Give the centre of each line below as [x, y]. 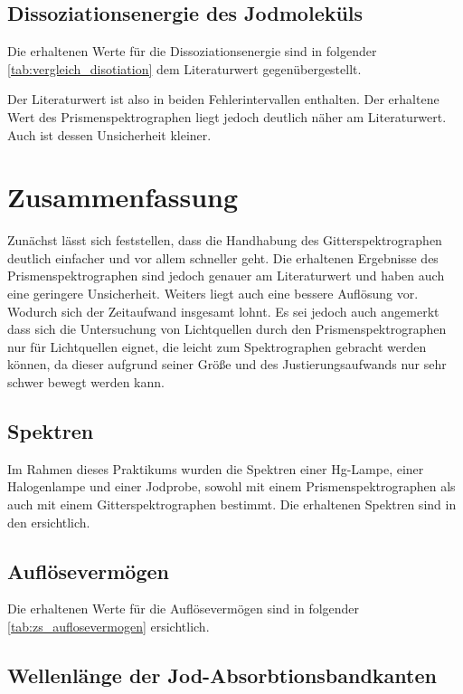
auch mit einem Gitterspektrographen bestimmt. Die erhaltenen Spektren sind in [232, 504]
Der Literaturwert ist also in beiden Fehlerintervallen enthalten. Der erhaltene [223, 99]
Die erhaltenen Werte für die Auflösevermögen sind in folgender [184, 608]
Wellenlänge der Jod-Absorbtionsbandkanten [222, 675]
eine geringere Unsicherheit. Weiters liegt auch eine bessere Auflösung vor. [213, 294]
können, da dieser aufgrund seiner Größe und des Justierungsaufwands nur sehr [227, 364]
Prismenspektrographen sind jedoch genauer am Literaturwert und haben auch [226, 276]
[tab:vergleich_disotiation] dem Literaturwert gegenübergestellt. [184, 68]
